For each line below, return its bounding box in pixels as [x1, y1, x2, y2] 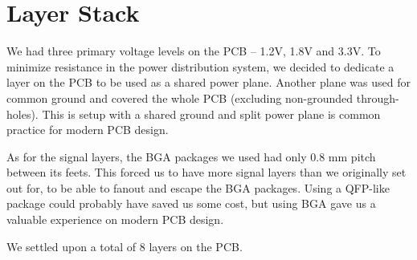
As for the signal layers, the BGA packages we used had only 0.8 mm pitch [6, 148, 376, 165]
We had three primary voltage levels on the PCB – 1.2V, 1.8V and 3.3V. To [6, 43, 381, 59]
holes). [6, 105, 39, 122]
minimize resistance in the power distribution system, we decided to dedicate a [6, 58, 395, 75]
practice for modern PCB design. [6, 121, 169, 138]
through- [356, 89, 399, 106]
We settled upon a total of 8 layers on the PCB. [6, 238, 243, 254]
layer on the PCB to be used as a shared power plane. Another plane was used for [6, 74, 411, 91]
